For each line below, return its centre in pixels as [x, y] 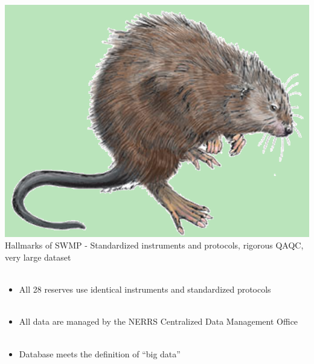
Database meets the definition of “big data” [100, 353]
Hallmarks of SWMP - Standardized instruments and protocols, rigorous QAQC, [154, 245]
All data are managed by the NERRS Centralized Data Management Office [159, 321]
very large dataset [38, 257]
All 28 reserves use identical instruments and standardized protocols [145, 289]
